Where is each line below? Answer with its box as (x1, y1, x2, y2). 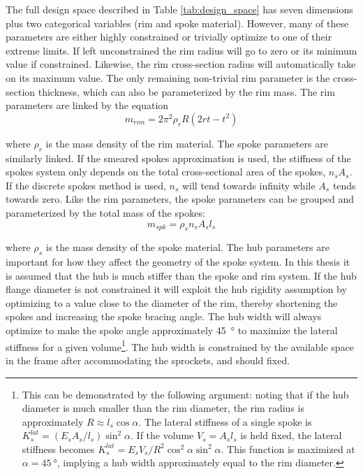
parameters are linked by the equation (6, 98, 169, 113)
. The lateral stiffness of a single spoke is (138, 414, 312, 429)
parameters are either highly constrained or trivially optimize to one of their (6, 29, 332, 44)
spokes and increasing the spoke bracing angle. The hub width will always (6, 309, 322, 324)
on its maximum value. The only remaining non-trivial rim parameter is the (6, 70, 330, 85)
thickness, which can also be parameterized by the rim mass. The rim (38, 84, 335, 99)
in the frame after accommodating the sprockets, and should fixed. (6, 352, 290, 367)
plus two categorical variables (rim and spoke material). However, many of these (6, 15, 349, 30)
